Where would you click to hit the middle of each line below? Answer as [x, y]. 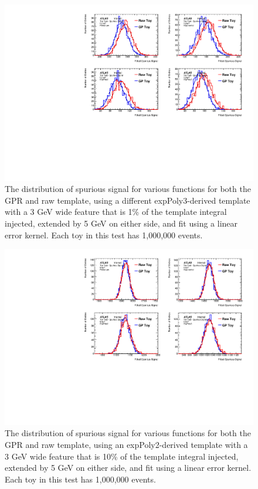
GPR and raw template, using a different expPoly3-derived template [128, 200]
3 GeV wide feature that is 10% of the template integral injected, [122, 456]
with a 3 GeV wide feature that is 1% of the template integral [116, 212]
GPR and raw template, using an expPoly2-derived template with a [126, 445]
